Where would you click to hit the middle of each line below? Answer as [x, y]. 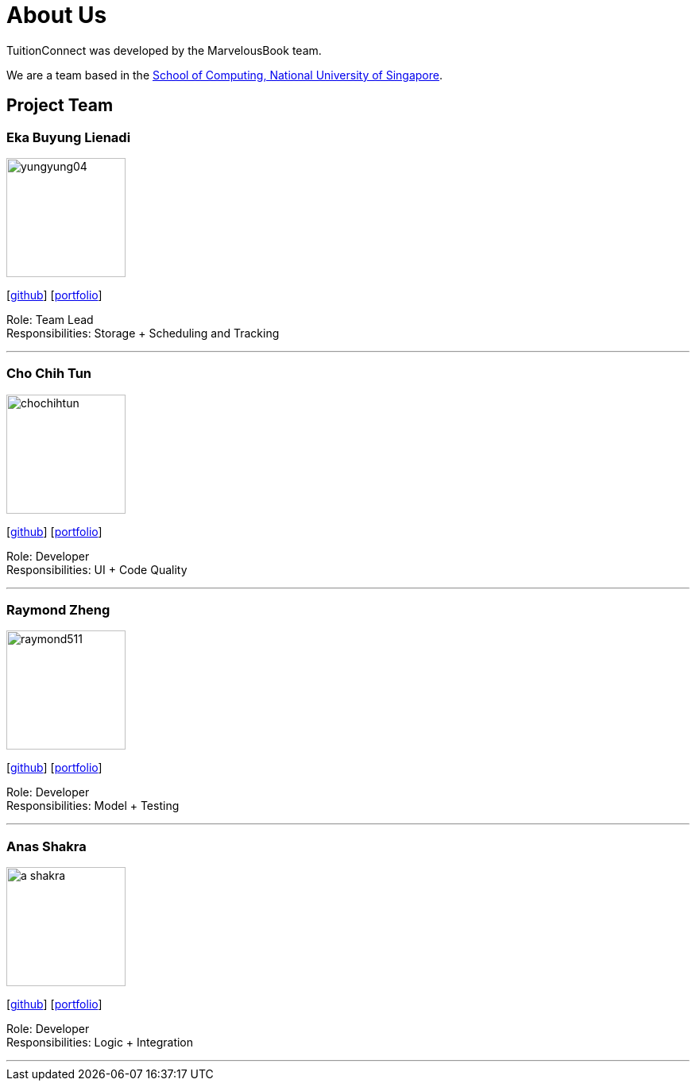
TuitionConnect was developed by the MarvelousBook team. [164, 50]
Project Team [60, 106]
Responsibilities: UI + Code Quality [97, 569]
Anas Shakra [46, 846]
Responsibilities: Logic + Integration [100, 1043]
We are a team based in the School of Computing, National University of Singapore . [225, 75]
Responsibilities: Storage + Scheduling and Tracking [143, 333]
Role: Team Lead [50, 319]
